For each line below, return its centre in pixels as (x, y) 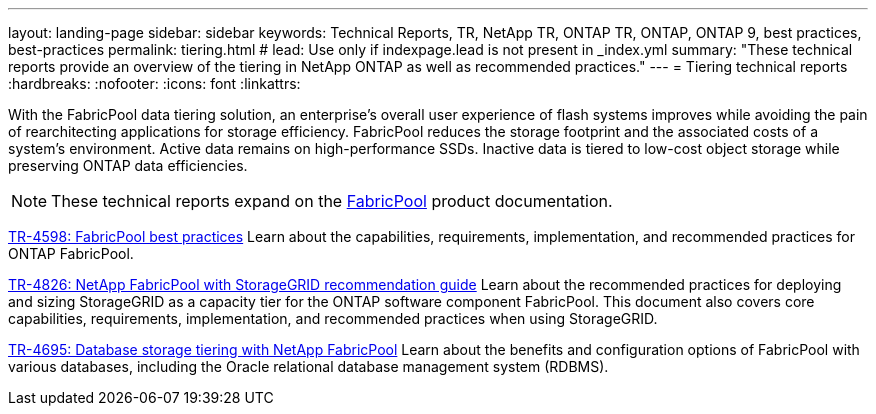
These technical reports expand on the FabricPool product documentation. (332, 201)
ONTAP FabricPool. (71, 253)
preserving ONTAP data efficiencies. (128, 165)
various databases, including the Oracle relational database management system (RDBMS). (308, 366)
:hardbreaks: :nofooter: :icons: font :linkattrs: (154, 83)
